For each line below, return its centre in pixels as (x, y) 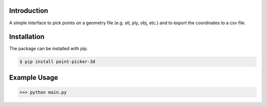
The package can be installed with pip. (49, 49)
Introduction (29, 11)
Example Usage (34, 78)
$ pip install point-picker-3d (58, 62)
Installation (27, 37)
